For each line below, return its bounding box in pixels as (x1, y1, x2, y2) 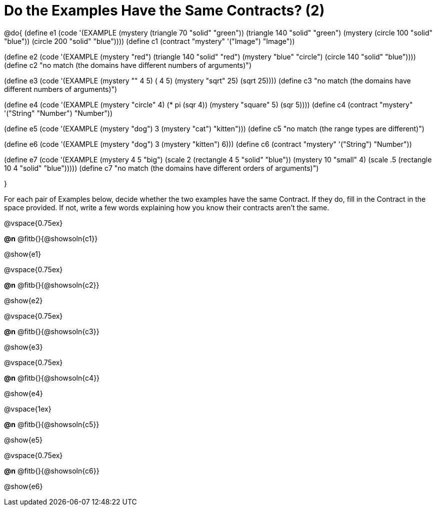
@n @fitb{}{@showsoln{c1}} (4, 234, 98, 243)
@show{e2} (4, 296, 43, 305)
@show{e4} (4, 389, 43, 398)
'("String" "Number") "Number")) (4, 108, 113, 117)
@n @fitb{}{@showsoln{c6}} (4, 466, 99, 475)
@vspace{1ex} (4, 404, 51, 413)
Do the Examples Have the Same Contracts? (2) (4, 2, 325, 19)
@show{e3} (4, 342, 43, 351)
